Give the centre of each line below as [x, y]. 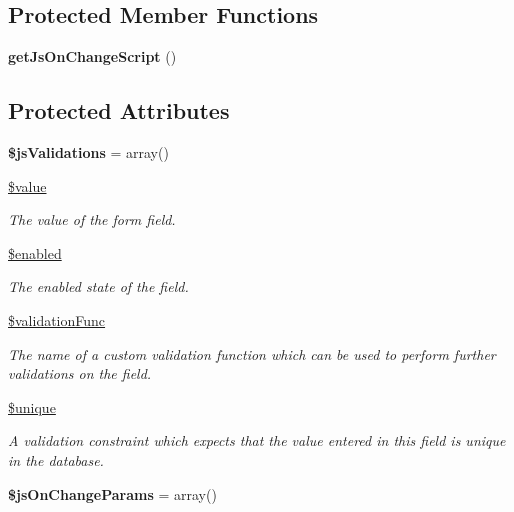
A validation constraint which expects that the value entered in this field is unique [257, 440]
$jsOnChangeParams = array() [112, 493]
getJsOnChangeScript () [92, 56]
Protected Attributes [119, 110]
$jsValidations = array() [88, 152]
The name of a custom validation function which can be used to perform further [252, 353]
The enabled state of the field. [98, 286]
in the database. [56, 459]
